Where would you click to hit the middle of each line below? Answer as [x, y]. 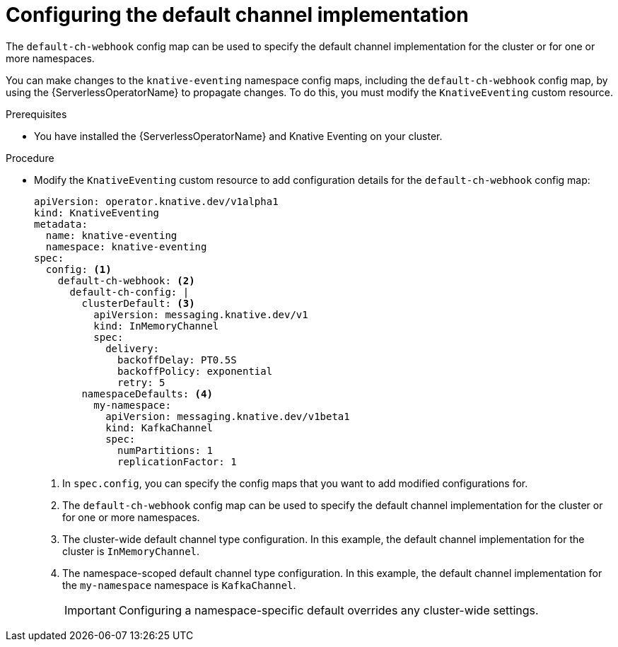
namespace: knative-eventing [126, 246]
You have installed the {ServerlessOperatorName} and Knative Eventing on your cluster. [238, 136]
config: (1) [78, 269]
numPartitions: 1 [165, 450]
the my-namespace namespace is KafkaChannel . [179, 585]
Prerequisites [36, 114]
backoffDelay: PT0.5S [177, 360]
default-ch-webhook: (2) [126, 280]
